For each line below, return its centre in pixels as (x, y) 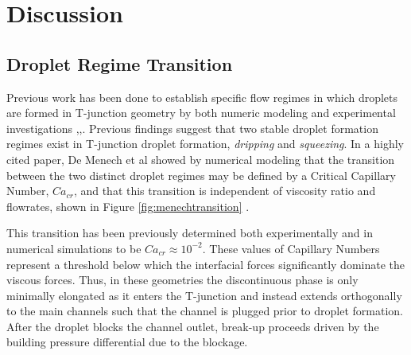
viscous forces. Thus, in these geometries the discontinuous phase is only (182, 280)
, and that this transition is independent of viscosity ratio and (225, 191)
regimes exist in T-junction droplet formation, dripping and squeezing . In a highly (205, 144)
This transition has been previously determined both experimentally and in (190, 233)
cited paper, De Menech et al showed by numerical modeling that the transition (201, 159)
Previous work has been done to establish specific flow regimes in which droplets (202, 97)
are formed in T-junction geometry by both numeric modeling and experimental (201, 113)
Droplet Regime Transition (120, 63)
